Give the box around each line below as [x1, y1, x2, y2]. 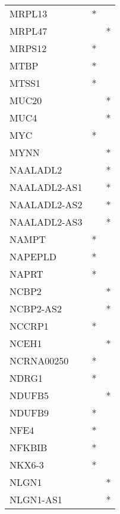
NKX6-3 [10, 458, 44, 472]
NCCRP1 [10, 319, 49, 333]
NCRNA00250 [10, 354, 69, 367]
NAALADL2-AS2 [10, 197, 83, 211]
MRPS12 [10, 41, 47, 55]
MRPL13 [10, 7, 48, 20]
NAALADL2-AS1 [10, 180, 83, 194]
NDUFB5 [10, 388, 49, 402]
